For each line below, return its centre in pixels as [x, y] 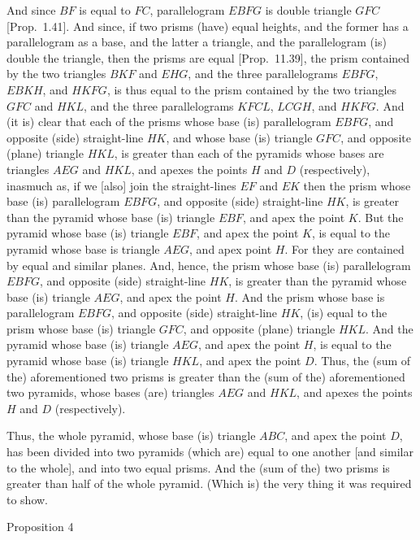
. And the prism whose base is [310, 296]
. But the [381, 217]
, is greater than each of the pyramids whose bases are [249, 153]
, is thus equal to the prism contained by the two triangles [252, 89]
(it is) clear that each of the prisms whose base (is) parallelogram [169, 122]
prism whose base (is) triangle [81, 328]
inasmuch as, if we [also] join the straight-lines [121, 185]
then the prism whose [357, 185]
